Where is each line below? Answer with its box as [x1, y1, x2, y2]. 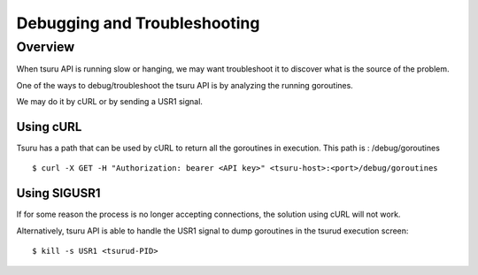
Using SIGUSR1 [16, 186, 101, 201]
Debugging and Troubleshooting [16, 13, 260, 33]
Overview [16, 39, 75, 55]
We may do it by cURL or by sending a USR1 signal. [16, 96, 204, 107]
